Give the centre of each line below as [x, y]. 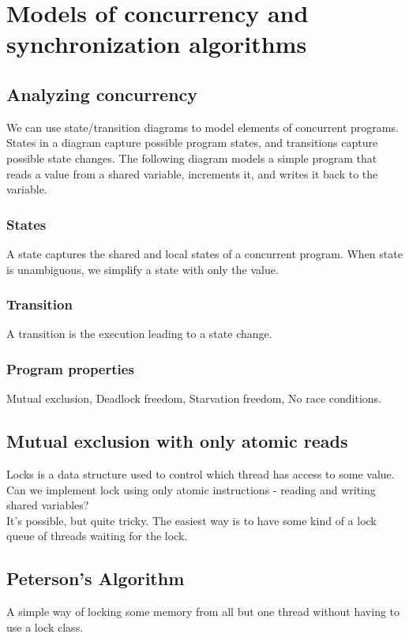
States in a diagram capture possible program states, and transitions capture [192, 143]
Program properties [70, 368]
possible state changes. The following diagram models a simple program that [192, 158]
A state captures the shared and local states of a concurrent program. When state [204, 253]
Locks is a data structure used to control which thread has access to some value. [201, 473]
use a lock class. [45, 627]
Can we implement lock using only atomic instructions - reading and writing [191, 489]
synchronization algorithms [157, 44]
